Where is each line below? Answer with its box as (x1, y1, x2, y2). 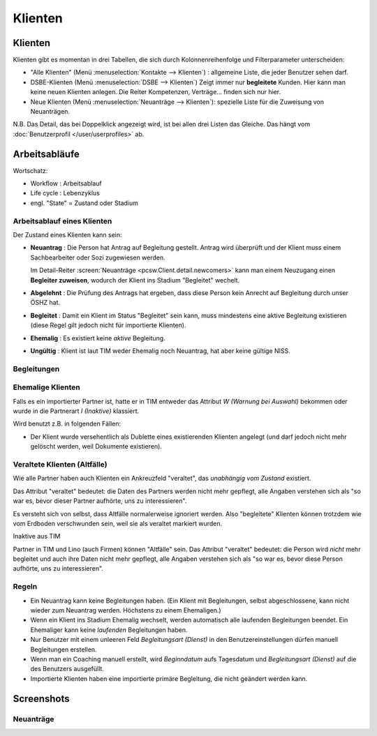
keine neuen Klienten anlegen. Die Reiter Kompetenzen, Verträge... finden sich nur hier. (30, 88, 281, 96)
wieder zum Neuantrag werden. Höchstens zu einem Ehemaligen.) (30, 606, 221, 614)
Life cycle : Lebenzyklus (30, 189, 101, 197)
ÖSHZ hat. (30, 299, 61, 307)
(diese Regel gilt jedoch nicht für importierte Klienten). (30, 321, 186, 329)
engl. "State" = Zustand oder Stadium (30, 199, 139, 207)
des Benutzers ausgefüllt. (30, 665, 105, 673)
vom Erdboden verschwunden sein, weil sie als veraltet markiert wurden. (13, 519, 223, 527)
